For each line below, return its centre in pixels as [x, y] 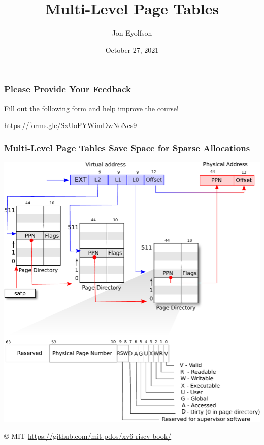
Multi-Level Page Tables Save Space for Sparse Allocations [127, 148]
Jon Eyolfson [132, 33]
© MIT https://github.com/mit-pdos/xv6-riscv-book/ [88, 436]
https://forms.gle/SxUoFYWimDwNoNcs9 [71, 125]
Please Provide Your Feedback [68, 89]
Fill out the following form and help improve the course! [91, 108]
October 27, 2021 [132, 50]
